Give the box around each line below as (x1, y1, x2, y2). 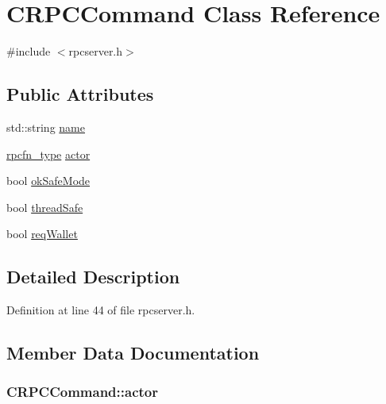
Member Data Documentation (6, 341, 260, 365)
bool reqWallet (6, 225, 78, 242)
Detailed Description (6, 264, 180, 289)
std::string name (6, 118, 85, 135)
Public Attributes (6, 82, 154, 106)
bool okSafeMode (6, 172, 91, 189)
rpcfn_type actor (6, 145, 91, 162)
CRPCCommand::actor (6, 382, 158, 402)
